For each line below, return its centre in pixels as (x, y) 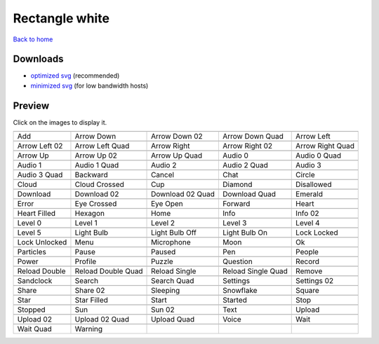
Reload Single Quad (255, 271)
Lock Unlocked (42, 242)
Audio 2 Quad (245, 165)
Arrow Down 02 (177, 137)
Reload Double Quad (109, 271)
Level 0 (29, 223)
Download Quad (249, 194)
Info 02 (307, 214)
